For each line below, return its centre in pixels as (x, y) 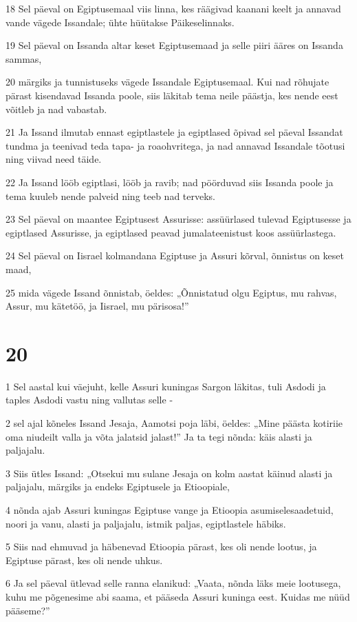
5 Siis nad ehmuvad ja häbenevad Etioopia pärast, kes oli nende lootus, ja (161, 546)
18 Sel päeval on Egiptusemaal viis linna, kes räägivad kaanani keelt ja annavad (173, 8)
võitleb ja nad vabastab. (56, 109)
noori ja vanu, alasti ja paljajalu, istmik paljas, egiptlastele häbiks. (146, 523)
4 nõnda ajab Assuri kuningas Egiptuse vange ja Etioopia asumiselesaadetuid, (170, 509)
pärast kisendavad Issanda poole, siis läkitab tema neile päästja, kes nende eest (172, 95)
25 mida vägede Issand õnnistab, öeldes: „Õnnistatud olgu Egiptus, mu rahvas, (171, 292)
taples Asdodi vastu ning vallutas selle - (89, 400)
